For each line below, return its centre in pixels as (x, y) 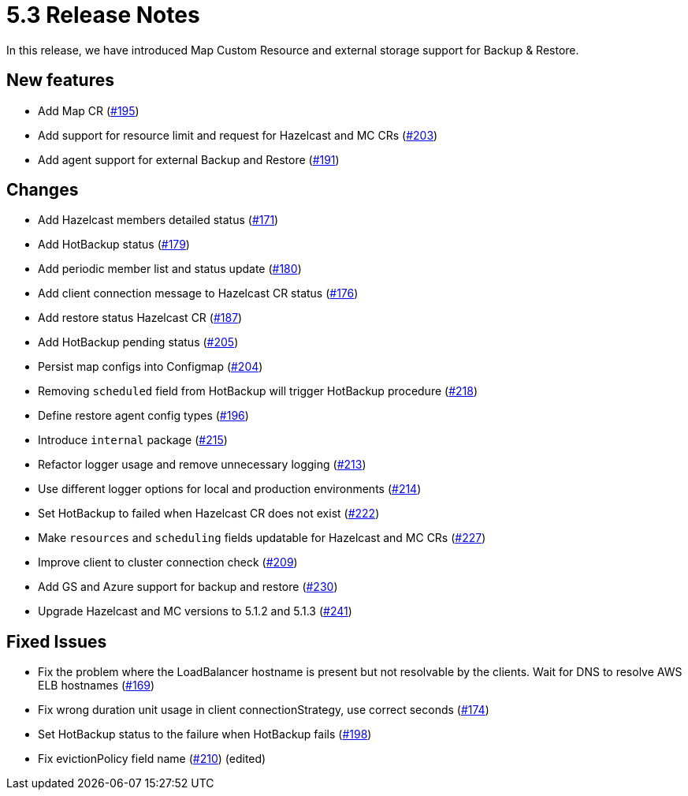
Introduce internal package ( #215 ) (133, 440)
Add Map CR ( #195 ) (89, 110)
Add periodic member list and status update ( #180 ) (170, 269)
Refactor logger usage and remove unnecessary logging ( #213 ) (202, 465)
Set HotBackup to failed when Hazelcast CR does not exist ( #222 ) (209, 514)
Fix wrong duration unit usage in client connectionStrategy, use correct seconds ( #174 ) (264, 710)
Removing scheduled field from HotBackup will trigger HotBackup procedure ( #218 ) (258, 391)
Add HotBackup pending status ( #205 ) (138, 342)
